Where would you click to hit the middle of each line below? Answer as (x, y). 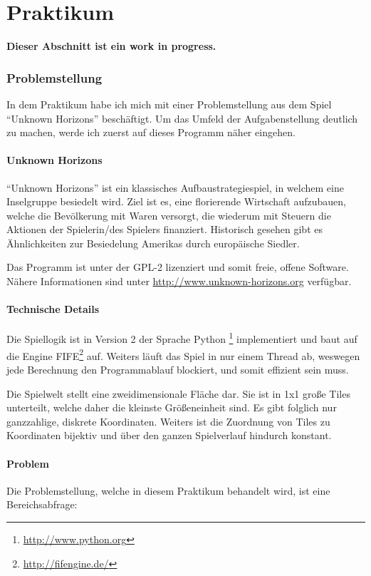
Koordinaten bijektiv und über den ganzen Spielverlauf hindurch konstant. (169, 435)
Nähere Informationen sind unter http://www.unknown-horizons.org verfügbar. (179, 281)
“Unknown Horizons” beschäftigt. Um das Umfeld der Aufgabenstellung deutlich (182, 118)
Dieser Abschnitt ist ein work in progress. (111, 46)
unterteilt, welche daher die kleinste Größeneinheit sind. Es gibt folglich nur (172, 407)
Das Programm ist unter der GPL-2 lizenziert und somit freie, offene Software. (178, 267)
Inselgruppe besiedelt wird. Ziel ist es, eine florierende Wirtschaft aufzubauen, (176, 201)
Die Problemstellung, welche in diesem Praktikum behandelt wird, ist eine (168, 490)
